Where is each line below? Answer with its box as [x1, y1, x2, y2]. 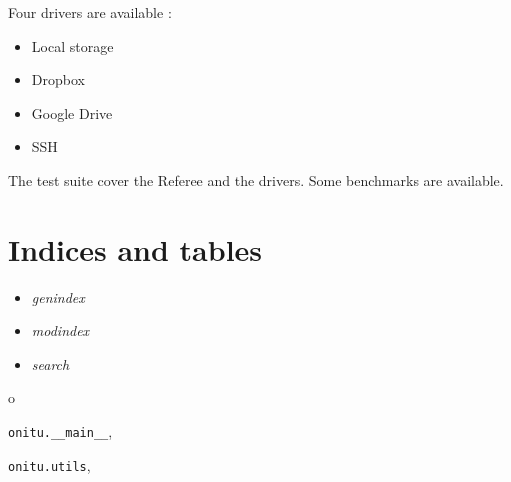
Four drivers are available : [8, 2, 172, 22]
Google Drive [31, 102, 113, 123]
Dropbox [31, 69, 85, 90]
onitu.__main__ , [8, 421, 113, 442]
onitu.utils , [8, 454, 91, 475]
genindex [31, 286, 85, 307]
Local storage [31, 35, 114, 56]
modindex [31, 320, 90, 341]
